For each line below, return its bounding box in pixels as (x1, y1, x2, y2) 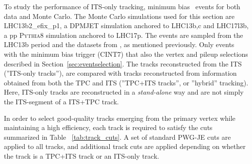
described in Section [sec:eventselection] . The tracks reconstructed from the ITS (4, 58, 242, 68)
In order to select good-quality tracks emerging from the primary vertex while (4, 113, 235, 123)
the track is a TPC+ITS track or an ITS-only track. (4, 150, 159, 161)
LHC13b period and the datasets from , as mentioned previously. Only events (4, 39, 235, 49)
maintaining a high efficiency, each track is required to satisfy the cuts (4, 122, 213, 132)
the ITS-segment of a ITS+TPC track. (4, 96, 119, 106)
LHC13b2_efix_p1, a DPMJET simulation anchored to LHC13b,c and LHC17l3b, (4, 20, 249, 31)
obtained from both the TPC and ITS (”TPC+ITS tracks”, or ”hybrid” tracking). (4, 77, 249, 87)
